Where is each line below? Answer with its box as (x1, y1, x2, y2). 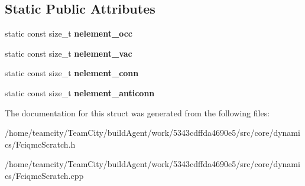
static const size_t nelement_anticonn (5, 86, 155, 99)
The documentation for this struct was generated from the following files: (5, 106, 270, 119)
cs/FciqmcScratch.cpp (5, 169, 84, 181)
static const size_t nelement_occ (5, 27, 132, 40)
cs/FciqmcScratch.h (5, 138, 76, 150)
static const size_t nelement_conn (5, 67, 139, 79)
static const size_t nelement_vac (5, 47, 132, 59)
